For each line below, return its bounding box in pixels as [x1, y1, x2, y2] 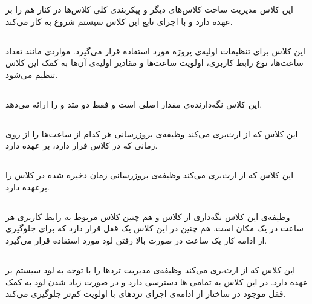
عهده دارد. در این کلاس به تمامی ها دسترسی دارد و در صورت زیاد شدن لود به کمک [5, 275, 308, 288]
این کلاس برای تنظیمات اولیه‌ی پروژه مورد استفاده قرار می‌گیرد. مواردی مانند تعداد [5, 44, 305, 57]
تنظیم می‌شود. [5, 68, 58, 80]
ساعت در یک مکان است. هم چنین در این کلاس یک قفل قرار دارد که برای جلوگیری [5, 222, 304, 234]
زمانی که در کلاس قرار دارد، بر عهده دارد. [5, 139, 158, 152]
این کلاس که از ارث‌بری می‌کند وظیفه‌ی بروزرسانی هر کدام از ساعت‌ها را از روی [5, 127, 298, 140]
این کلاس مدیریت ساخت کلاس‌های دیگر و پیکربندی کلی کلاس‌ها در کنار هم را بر [5, 3, 294, 15]
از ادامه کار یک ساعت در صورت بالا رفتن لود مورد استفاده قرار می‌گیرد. [5, 234, 267, 247]
